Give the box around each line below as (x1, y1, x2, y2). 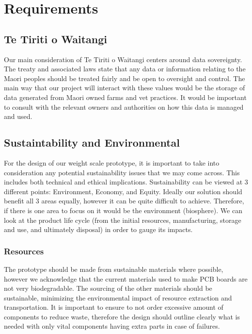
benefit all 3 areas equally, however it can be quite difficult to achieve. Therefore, (4, 196, 244, 206)
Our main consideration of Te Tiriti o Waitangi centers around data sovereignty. (4, 54, 242, 64)
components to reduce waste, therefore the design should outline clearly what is (4, 311, 240, 321)
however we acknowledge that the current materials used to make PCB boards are (4, 273, 248, 284)
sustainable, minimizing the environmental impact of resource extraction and (4, 292, 232, 302)
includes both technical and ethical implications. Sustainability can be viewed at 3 (4, 177, 248, 187)
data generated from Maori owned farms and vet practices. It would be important (4, 92, 247, 102)
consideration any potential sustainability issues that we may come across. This (4, 167, 240, 177)
